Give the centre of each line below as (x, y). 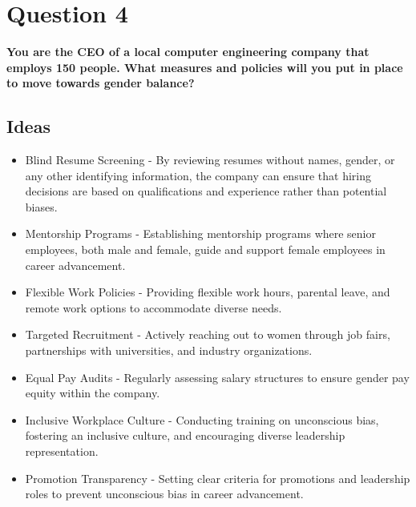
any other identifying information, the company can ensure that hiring (198, 175)
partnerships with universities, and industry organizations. (169, 350)
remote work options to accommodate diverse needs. (153, 307)
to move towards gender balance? (101, 83)
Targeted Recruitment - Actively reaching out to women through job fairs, (208, 334)
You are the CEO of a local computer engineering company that (188, 52)
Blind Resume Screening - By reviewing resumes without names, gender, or (210, 160)
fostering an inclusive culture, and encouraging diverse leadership (185, 435)
